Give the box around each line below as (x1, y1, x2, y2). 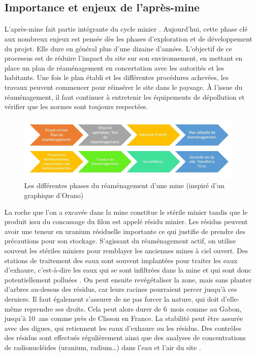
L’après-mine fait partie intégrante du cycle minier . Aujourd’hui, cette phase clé (4, 24, 248, 34)
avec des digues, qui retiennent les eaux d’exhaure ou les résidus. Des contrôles (4, 322, 242, 333)
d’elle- (221, 293, 240, 304)
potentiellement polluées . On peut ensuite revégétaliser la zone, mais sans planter (4, 274, 252, 284)
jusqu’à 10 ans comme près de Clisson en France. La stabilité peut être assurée (4, 313, 243, 323)
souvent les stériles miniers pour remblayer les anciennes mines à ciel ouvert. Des (4, 245, 248, 256)
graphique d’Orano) (24, 190, 84, 200)
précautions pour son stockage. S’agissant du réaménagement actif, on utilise (4, 236, 236, 246)
